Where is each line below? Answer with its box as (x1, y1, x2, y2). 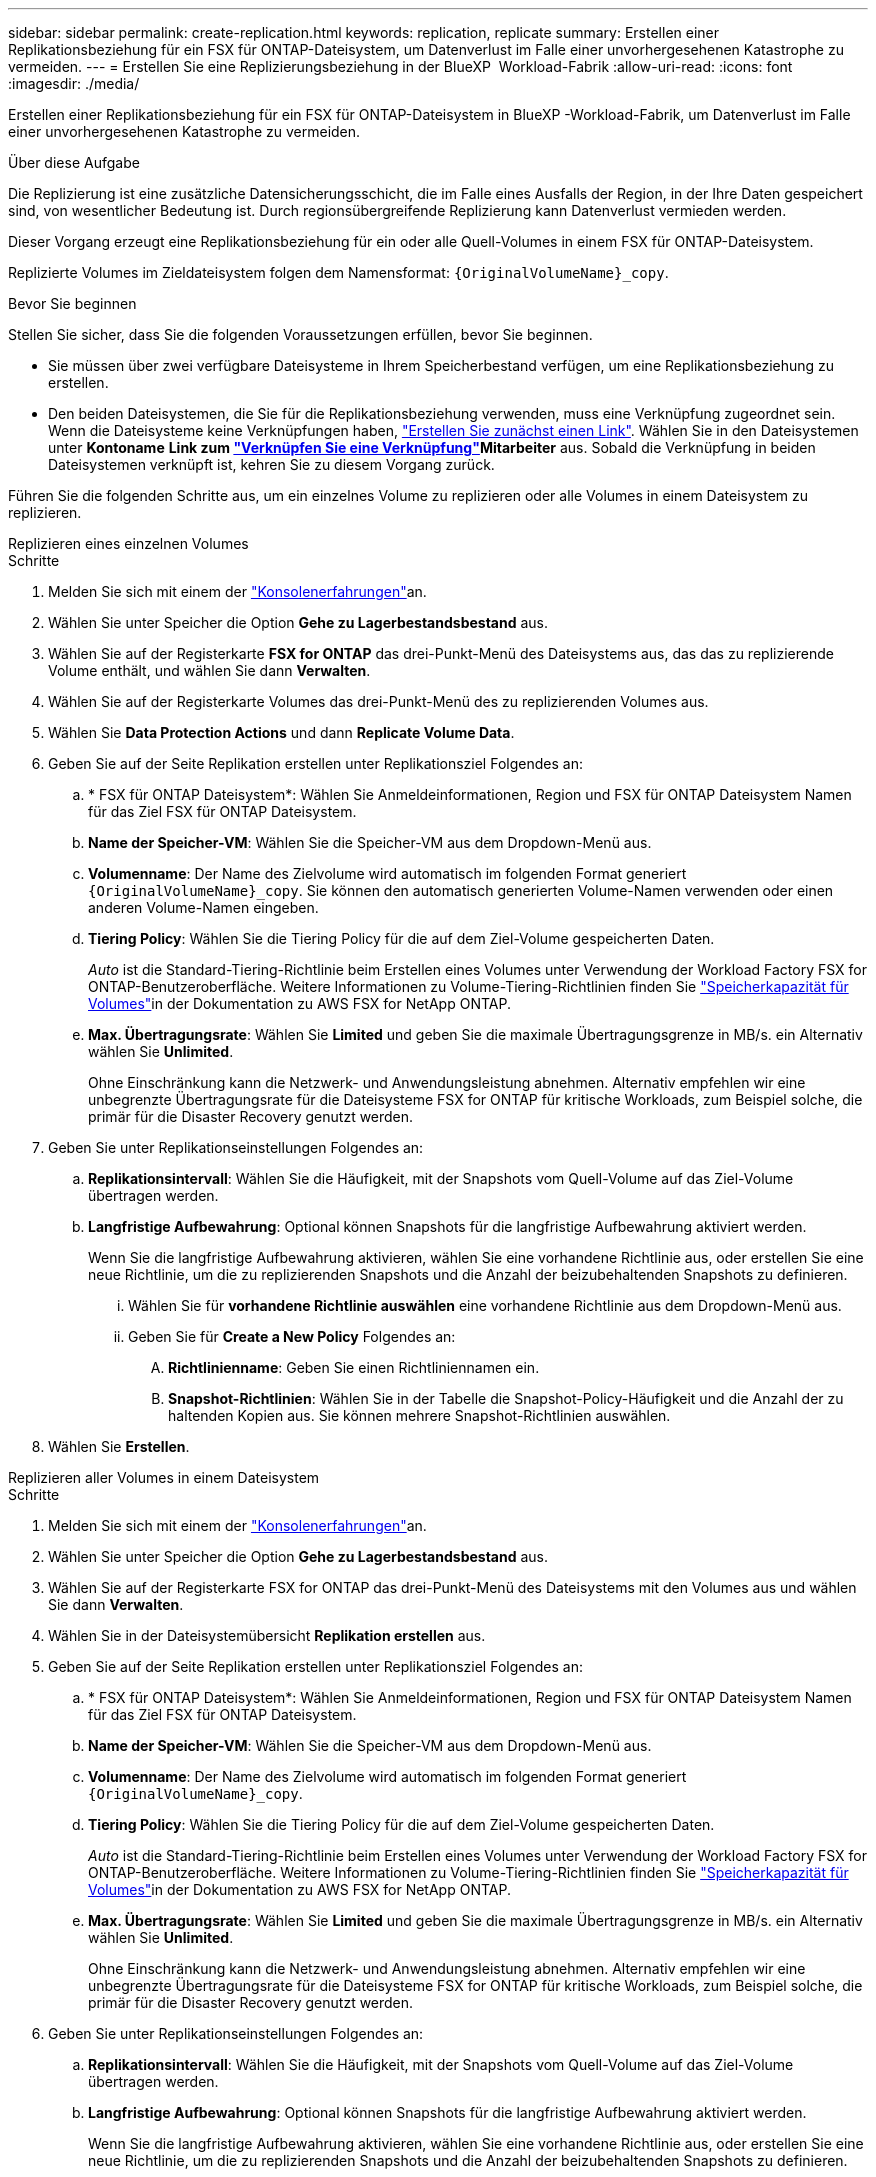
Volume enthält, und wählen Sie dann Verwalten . (48, 662, 371, 679)
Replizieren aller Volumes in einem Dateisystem (8, 1469, 320, 1486)
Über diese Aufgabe (8, 154, 140, 171)
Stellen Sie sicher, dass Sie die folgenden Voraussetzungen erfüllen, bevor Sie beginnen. (8, 326, 593, 343)
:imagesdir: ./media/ (8, 75, 140, 92)
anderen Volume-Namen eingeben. (88, 899, 319, 916)
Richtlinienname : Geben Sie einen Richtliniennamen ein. (168, 1359, 540, 1376)
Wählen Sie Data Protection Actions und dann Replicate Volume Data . (48, 724, 515, 741)
